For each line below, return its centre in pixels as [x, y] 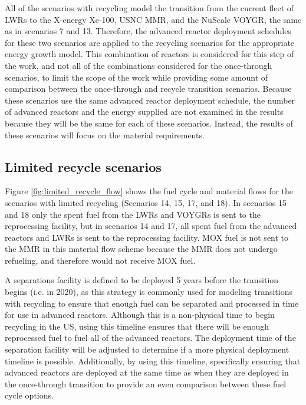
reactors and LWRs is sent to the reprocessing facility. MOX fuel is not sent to [147, 237]
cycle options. [29, 395]
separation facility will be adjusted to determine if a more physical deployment [147, 349]
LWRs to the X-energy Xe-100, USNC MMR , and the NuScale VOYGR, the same [153, 19]
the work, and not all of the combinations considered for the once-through [139, 65]
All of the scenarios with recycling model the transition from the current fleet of [149, 8]
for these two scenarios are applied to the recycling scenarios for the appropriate [150, 42]
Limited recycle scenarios [83, 166]
